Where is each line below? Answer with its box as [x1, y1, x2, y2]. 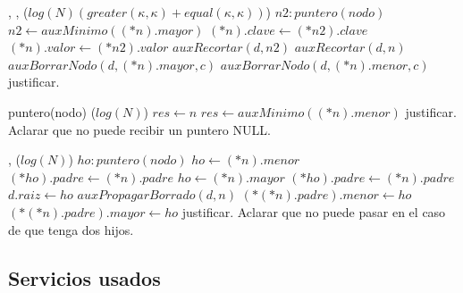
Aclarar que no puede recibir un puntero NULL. [8, 120, 271, 138]
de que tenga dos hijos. [8, 220, 134, 239]
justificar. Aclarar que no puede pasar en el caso [181, 202, 446, 221]
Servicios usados [8, 264, 161, 291]
